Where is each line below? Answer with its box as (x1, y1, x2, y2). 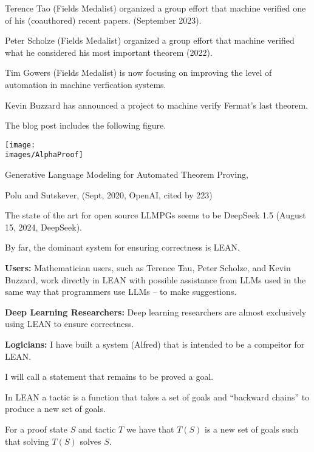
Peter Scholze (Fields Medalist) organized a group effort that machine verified (5, 34, 295, 47)
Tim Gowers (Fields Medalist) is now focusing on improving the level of (5, 66, 272, 79)
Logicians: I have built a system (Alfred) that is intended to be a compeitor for (5, 338, 305, 350)
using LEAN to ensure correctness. (5, 317, 134, 330)
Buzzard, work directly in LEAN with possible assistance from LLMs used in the (5, 273, 306, 286)
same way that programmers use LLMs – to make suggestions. (5, 285, 237, 298)
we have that (126, 422, 174, 435)
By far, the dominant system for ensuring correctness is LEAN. (5, 241, 241, 254)
